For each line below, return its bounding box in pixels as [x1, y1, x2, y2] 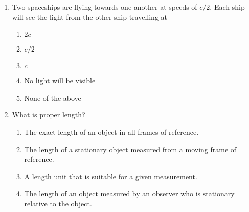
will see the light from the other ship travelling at [12, 11, 168, 22]
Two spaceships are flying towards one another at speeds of [12, 2, 197, 12]
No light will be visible [24, 75, 96, 86]
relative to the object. [24, 198, 92, 208]
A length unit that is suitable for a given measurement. [24, 171, 197, 181]
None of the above [24, 92, 81, 103]
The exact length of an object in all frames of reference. [24, 126, 199, 137]
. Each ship [210, 2, 245, 12]
